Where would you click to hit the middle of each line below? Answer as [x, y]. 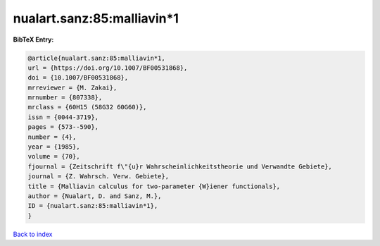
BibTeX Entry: [33, 39]
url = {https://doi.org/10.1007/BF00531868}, [108, 68]
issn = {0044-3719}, [63, 117]
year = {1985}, [54, 147]
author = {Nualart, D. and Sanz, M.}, [95, 196]
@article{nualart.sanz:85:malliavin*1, [96, 58]
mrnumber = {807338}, [65, 98]
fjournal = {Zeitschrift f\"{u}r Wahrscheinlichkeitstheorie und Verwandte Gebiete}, [180, 166]
